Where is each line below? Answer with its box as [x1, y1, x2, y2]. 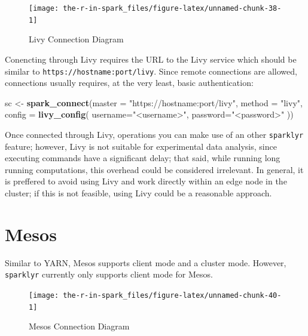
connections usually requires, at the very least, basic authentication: [5, 76, 254, 89]
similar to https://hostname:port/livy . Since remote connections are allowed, [5, 64, 297, 77]
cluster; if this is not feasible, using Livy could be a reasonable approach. [5, 186, 272, 199]
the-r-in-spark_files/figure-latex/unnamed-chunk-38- [63, 4, 282, 13]
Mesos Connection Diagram [29, 320, 130, 332]
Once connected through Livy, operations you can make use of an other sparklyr [5, 128, 304, 140]
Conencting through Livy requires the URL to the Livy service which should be [5, 53, 297, 65]
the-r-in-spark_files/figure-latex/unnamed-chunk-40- [63, 291, 282, 300]
